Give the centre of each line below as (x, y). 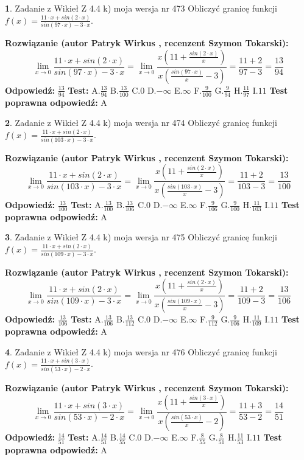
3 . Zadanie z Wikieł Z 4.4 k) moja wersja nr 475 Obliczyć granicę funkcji (141, 237)
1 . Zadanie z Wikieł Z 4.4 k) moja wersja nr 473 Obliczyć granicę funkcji (141, 8)
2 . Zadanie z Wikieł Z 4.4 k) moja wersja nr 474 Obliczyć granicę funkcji (141, 123)
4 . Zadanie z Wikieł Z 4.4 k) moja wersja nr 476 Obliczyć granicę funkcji (141, 351)
